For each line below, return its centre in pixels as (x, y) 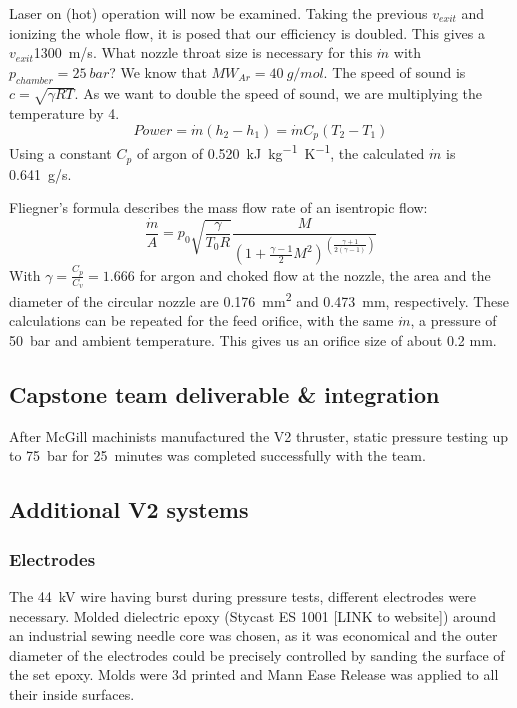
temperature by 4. (64, 113)
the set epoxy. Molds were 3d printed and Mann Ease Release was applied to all (254, 674)
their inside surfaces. (72, 694)
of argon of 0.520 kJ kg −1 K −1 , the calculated (280, 152)
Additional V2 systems (129, 509)
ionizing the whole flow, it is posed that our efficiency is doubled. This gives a (247, 32)
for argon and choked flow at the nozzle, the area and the (315, 274)
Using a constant (60, 153)
